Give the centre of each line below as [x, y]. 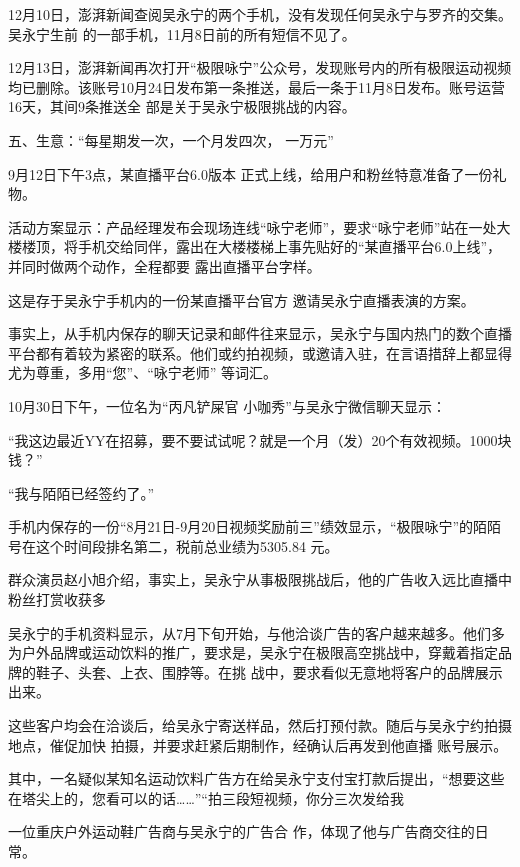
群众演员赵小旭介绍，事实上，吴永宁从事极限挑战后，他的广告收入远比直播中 [260, 579]
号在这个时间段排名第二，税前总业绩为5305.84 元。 [173, 545]
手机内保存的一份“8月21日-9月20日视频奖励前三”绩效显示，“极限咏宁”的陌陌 [255, 526]
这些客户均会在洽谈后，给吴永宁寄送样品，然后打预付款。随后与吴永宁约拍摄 [260, 725]
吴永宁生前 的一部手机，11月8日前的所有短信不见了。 [182, 33]
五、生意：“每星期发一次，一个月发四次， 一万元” [171, 139]
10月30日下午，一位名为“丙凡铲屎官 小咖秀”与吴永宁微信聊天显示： [227, 405]
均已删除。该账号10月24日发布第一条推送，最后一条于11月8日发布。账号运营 [256, 86]
